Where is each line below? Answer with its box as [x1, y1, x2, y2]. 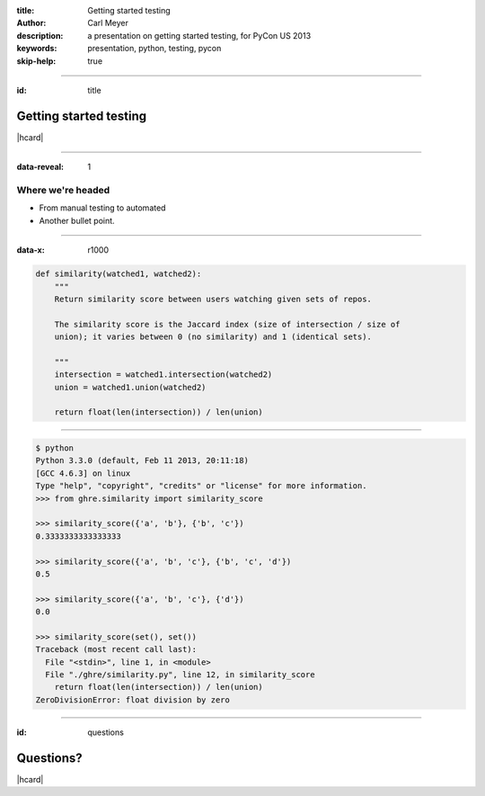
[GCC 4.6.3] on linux [35, 468, 131, 478]
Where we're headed [16, 184, 110, 197]
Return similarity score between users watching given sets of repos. [54, 293, 373, 304]
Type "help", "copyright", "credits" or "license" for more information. [35, 481, 367, 491]
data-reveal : [16, 162, 65, 173]
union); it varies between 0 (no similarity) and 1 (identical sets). [54, 332, 373, 342]
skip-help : [16, 55, 57, 67]
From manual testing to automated [39, 202, 166, 213]
